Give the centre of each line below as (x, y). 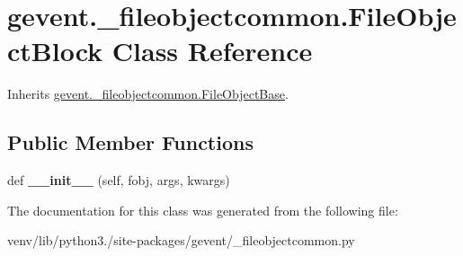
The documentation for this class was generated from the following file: (203, 210)
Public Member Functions (130, 142)
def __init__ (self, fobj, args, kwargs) (119, 180)
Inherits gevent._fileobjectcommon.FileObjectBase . (148, 94)
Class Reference (212, 51)
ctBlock (55, 51)
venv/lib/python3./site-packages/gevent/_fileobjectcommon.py (181, 240)
